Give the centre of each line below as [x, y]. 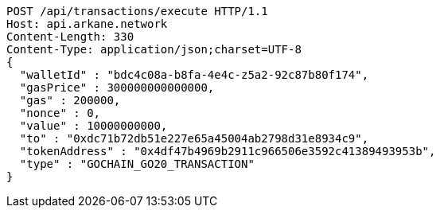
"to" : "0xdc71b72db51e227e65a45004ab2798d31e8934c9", [194, 138]
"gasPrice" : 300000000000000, [117, 88]
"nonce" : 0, [60, 113]
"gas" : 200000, [70, 100]
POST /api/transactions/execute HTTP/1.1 [137, 11]
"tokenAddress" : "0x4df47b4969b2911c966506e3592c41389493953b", [228, 151]
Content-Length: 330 [70, 37]
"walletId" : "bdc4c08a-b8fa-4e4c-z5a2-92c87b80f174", [194, 75]
